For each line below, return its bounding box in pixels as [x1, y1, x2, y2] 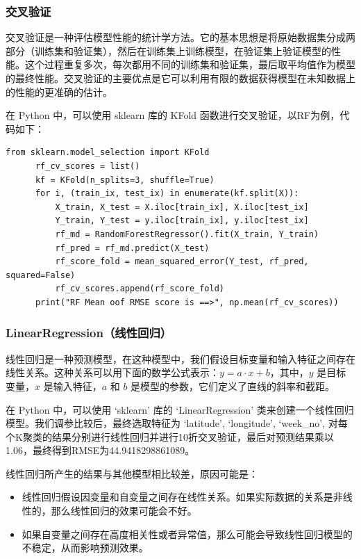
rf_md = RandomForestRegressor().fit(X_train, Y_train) [55, 229, 319, 239]
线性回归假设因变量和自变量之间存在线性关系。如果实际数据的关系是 [22, 489, 333, 504]
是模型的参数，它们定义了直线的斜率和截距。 [131, 378, 335, 393]
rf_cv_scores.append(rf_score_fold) [55, 284, 224, 294]
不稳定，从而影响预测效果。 [22, 540, 149, 555]
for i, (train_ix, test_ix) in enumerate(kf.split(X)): [35, 188, 299, 199]
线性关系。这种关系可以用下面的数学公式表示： [6, 365, 219, 380]
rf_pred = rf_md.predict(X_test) [55, 243, 210, 253]
